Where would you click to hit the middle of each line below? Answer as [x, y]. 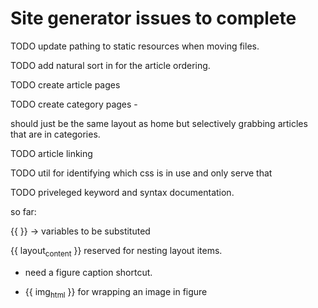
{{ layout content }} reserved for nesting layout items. [116, 251]
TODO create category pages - [74, 104]
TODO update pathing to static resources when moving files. [135, 46]
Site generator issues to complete [153, 18]
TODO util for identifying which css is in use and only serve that [141, 173]
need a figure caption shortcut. [88, 272]
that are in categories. [55, 134]
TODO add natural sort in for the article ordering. [110, 65]
